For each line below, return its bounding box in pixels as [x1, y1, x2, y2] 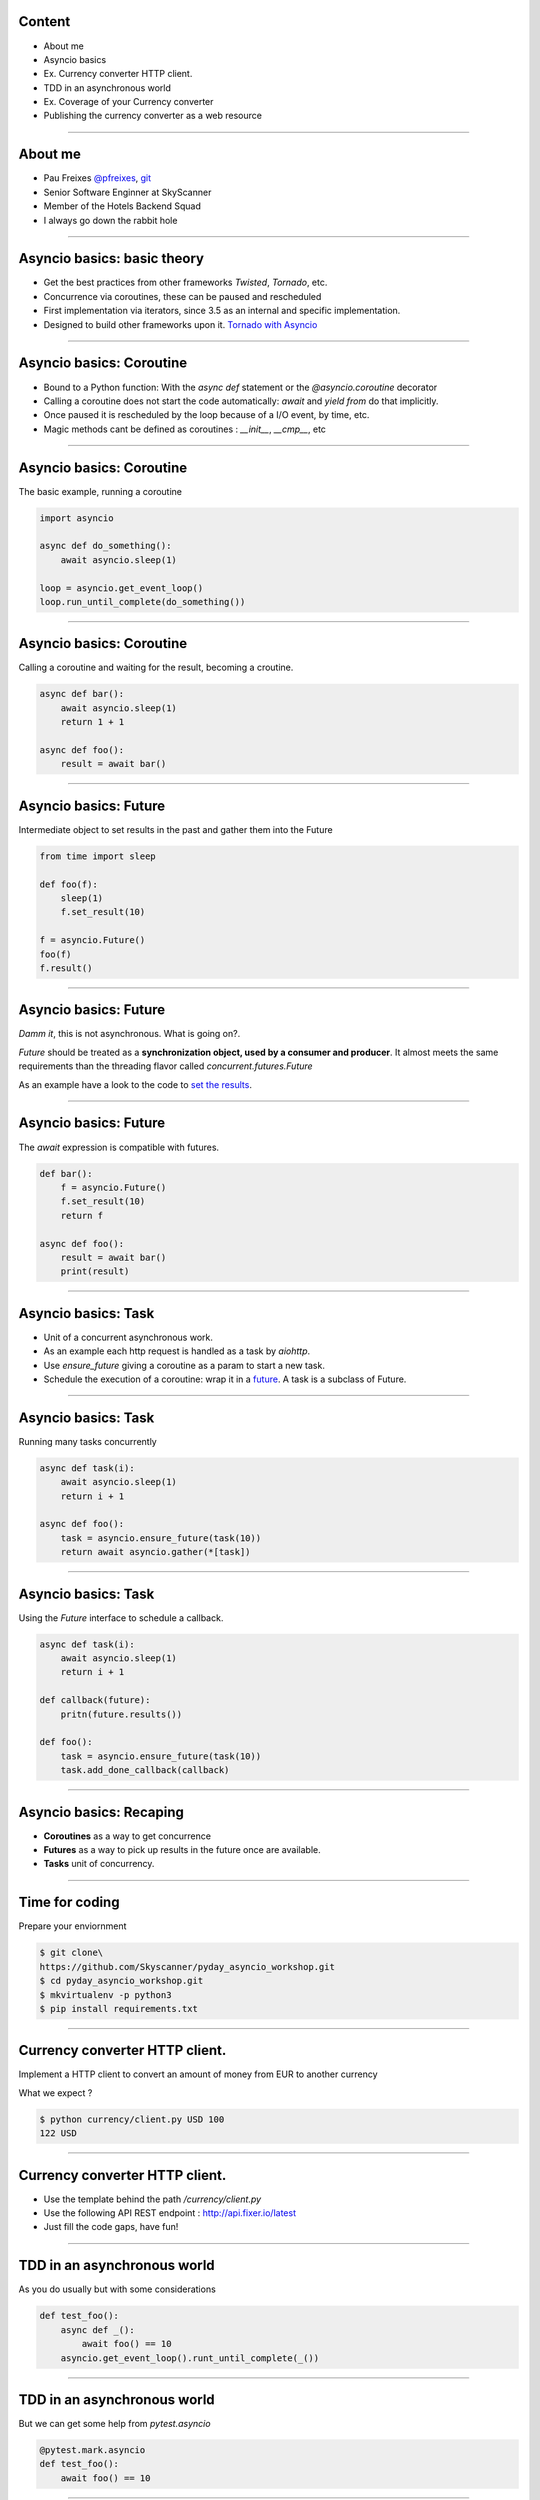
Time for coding [18, 1894, 120, 1911]
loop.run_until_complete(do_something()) [39, 596, 246, 607]
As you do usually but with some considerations [18, 2283, 217, 2295]
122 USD [39, 2128, 77, 2139]
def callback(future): [39, 1695, 151, 1706]
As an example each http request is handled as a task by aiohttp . [43, 1345, 311, 1357]
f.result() [39, 962, 93, 974]
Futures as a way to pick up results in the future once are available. [43, 1844, 321, 1856]
